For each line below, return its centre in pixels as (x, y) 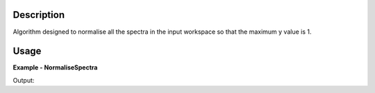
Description (39, 15)
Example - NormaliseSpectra (55, 68)
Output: (24, 80)
